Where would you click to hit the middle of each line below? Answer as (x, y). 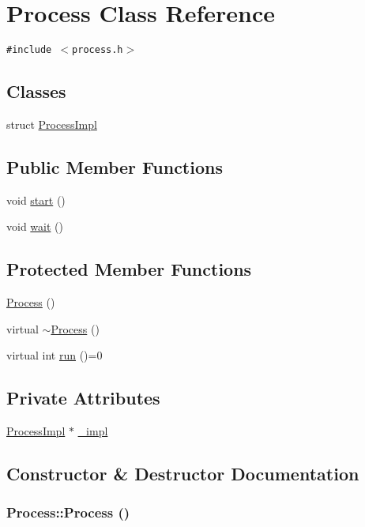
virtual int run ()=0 (55, 355)
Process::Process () (68, 512)
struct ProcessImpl (52, 124)
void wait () (35, 226)
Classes (36, 91)
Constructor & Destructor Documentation (183, 474)
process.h (98, 50)
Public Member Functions (115, 166)
